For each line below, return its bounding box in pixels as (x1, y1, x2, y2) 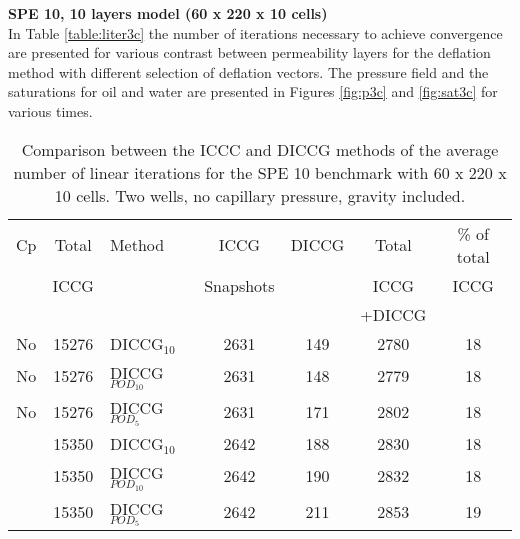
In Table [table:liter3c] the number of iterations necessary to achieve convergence (8, 22, 503, 43)
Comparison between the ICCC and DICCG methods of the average (21, 137, 499, 161)
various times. (8, 100, 93, 121)
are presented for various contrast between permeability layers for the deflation (8, 42, 491, 63)
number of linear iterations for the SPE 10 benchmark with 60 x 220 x (13, 160, 507, 184)
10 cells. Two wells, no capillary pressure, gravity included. (54, 183, 466, 207)
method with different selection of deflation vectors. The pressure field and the (8, 61, 489, 82)
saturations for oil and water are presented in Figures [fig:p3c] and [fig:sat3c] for (8, 81, 498, 102)
